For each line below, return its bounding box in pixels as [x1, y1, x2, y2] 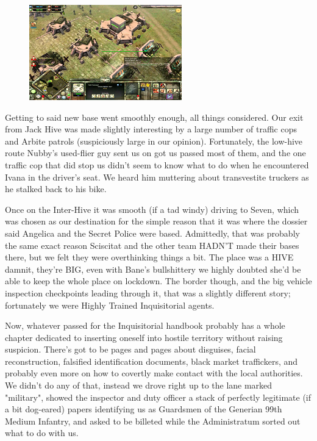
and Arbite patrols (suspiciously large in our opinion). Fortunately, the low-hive [5, 134, 303, 147]
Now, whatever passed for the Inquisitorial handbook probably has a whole [5, 319, 285, 332]
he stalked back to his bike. [5, 182, 107, 195]
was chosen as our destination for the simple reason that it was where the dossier [5, 215, 308, 228]
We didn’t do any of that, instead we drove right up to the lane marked [5, 379, 272, 392]
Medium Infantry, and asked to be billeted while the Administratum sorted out [5, 414, 301, 427]
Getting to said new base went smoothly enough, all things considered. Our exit [5, 110, 304, 123]
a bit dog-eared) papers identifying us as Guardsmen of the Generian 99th [5, 403, 282, 415]
